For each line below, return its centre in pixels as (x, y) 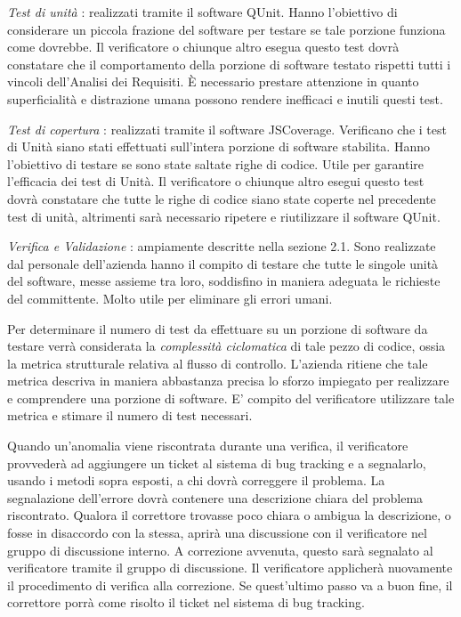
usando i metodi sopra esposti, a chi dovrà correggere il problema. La (196, 480)
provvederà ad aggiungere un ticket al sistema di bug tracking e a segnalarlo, (217, 463)
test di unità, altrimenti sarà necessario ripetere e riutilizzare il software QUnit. (224, 216)
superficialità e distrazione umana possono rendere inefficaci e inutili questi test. (225, 98)
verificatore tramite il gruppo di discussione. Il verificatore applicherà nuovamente (230, 568)
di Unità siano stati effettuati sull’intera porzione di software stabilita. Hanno (218, 146)
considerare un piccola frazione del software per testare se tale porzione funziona (226, 29)
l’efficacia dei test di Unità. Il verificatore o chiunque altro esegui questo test (216, 181)
